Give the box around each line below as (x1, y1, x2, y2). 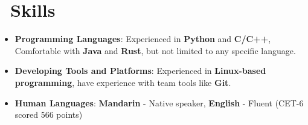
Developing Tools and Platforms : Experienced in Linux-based (14, 64, 266, 77)
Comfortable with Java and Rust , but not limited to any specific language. (14, 44, 296, 56)
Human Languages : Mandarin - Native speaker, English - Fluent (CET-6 (14, 96, 304, 109)
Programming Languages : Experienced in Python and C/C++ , (14, 32, 271, 45)
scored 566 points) (14, 108, 83, 121)
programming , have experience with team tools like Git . (14, 76, 231, 88)
